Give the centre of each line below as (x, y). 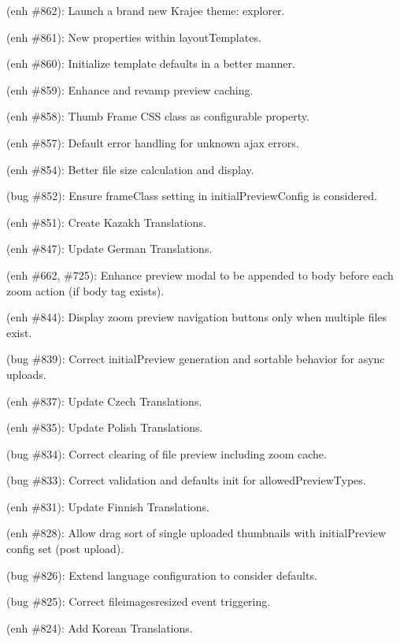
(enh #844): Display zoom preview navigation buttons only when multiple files (197, 317)
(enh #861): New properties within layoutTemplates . (134, 37)
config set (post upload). (65, 549)
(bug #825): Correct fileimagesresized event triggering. (139, 601)
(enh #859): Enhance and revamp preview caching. (130, 89)
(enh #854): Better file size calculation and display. (130, 169)
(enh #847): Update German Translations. (109, 249)
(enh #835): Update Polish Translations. (105, 427)
